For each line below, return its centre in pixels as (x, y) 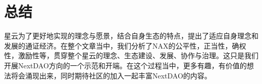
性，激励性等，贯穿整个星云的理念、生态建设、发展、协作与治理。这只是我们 (131, 55)
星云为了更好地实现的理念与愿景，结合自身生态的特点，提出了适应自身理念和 (131, 36)
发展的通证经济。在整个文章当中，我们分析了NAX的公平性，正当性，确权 (125, 45)
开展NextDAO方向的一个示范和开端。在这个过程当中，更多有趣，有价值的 (125, 65)
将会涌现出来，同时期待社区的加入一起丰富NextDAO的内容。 (111, 75)
